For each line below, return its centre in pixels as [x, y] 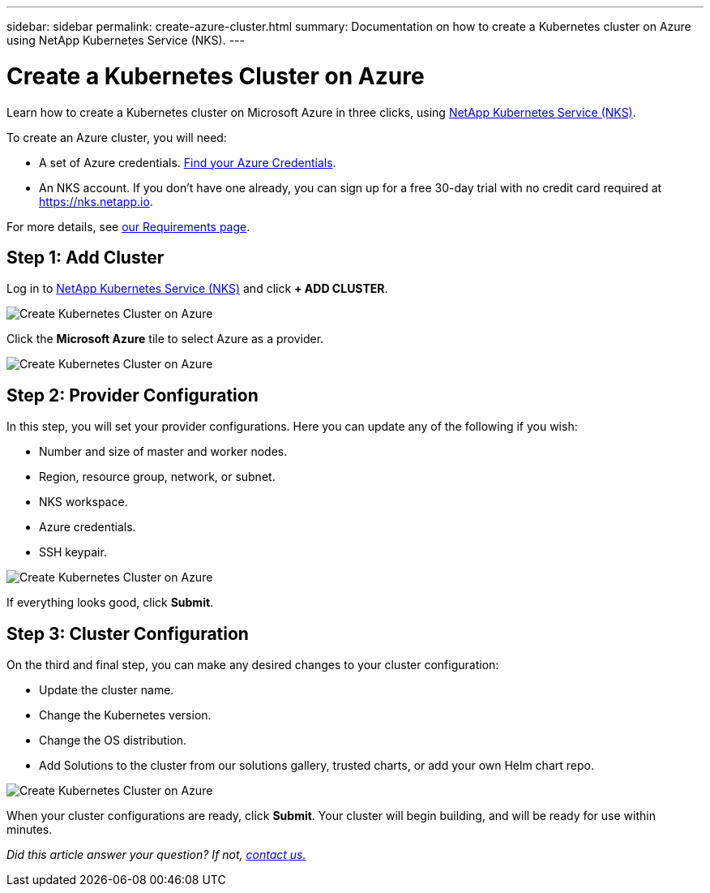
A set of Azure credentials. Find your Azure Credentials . [188, 162]
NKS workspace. [83, 502]
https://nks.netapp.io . [96, 201]
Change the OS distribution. [113, 741]
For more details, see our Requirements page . [128, 226]
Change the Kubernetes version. [125, 715]
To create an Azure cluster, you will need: [117, 137]
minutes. [30, 830]
